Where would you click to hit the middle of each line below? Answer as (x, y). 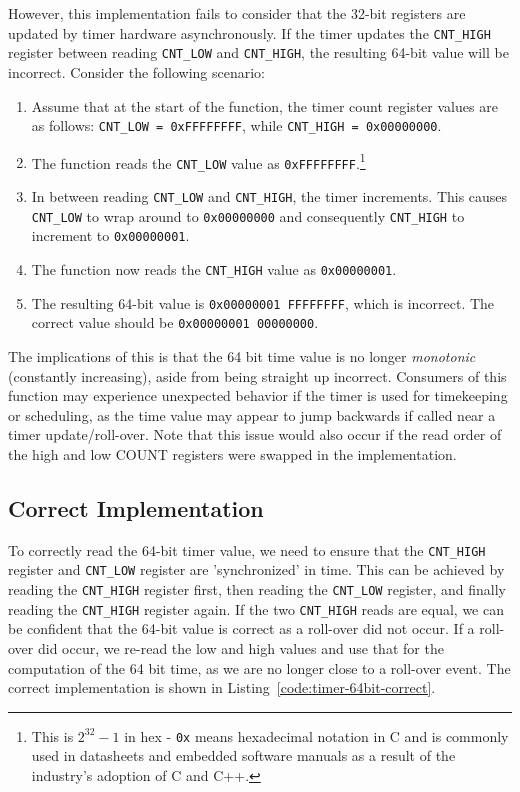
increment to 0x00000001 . (110, 235)
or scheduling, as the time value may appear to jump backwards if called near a (252, 414)
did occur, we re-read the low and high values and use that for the (240, 647)
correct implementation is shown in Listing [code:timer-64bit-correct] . (222, 687)
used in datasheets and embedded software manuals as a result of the (243, 755)
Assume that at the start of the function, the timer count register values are (264, 105)
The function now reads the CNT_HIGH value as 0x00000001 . (214, 269)
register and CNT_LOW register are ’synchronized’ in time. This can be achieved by (256, 569)
